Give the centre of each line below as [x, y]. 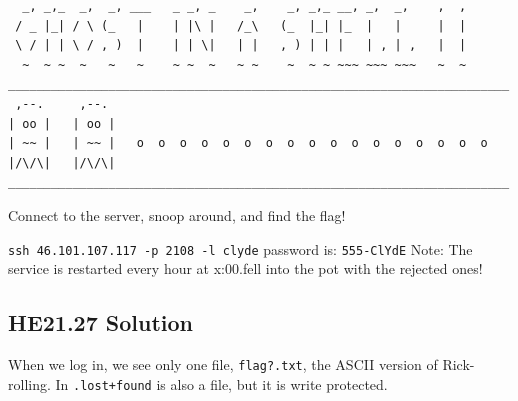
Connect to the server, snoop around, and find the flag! [177, 214]
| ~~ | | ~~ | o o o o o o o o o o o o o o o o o [248, 143]
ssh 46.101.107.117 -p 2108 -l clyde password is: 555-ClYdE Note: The [240, 248]
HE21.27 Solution [101, 322]
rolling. [29, 383]
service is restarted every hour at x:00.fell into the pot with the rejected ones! [245, 268]
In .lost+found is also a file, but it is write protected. [221, 383]
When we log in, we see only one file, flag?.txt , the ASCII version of [223, 363]
